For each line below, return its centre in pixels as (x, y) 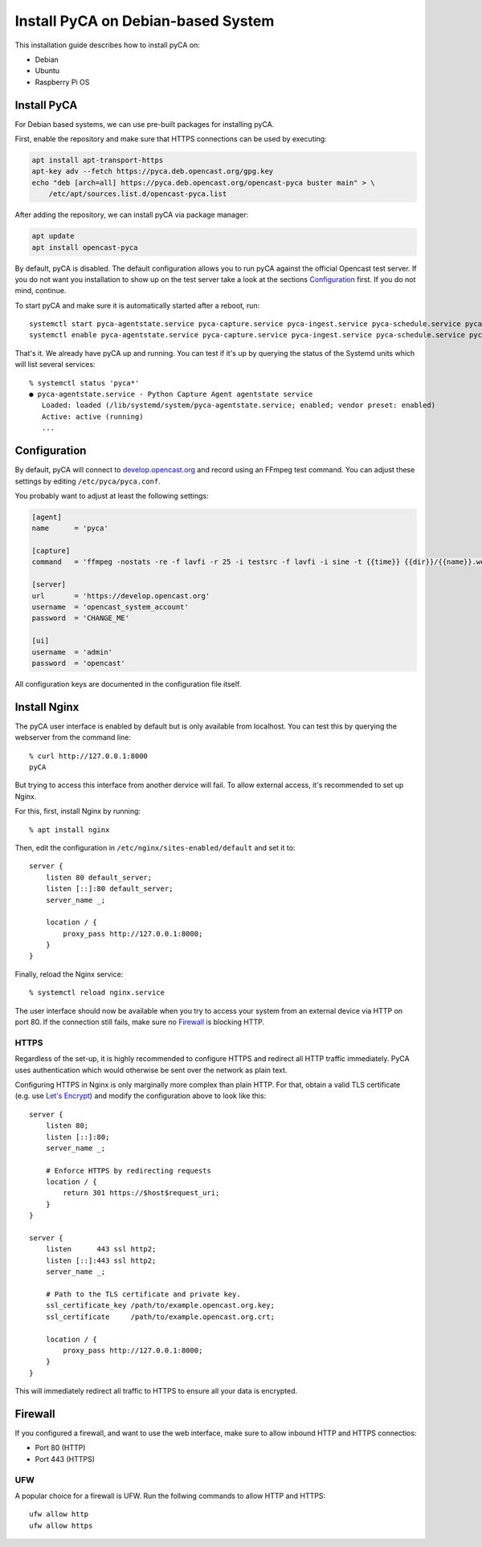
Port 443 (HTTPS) (65, 1459)
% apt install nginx (69, 830)
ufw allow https (61, 1525)
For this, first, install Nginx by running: (78, 811)
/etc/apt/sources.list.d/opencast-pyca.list (138, 194)
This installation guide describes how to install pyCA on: (108, 45)
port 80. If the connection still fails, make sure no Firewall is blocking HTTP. (140, 1022)
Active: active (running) (92, 416)
